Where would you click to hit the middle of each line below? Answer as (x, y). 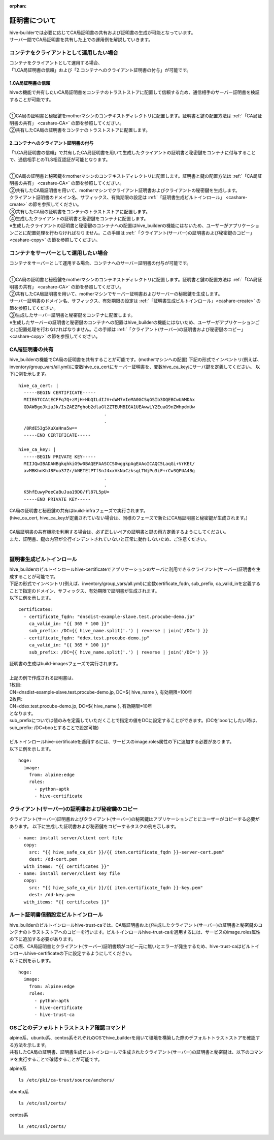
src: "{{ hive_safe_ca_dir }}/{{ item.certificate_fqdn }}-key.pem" (116, 888)
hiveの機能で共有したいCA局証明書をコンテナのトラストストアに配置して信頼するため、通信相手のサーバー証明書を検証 (134, 92)
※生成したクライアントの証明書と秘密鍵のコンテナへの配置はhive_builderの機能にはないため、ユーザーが (119, 225)
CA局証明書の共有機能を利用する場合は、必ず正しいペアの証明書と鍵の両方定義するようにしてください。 (119, 532)
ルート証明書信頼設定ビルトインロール (56, 915)
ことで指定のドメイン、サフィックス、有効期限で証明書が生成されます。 (84, 591)
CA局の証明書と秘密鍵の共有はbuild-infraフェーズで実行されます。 (79, 511)
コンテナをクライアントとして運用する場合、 (56, 63)
